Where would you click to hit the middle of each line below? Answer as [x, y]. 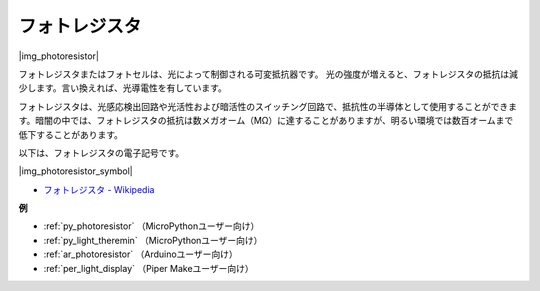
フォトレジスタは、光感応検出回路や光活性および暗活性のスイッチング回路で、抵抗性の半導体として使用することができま [268, 106]
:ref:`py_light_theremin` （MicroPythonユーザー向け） [153, 240]
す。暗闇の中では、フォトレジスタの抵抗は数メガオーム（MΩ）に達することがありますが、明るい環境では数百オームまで [266, 121]
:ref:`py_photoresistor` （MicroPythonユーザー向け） [151, 226]
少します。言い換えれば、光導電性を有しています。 [122, 88]
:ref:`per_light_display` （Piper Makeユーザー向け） [148, 268]
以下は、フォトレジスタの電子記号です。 [101, 152]
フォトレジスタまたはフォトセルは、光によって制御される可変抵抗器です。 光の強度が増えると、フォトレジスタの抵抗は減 [268, 74]
